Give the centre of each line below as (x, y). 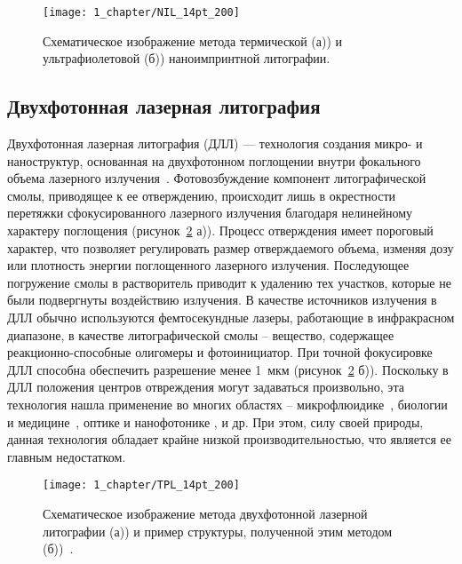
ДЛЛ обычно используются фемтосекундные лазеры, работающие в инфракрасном (231, 317)
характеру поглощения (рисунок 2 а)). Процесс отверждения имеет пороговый (220, 230)
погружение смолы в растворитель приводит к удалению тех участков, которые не (229, 282)
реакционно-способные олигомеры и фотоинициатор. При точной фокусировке (220, 352)
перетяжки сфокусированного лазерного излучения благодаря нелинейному (210, 213)
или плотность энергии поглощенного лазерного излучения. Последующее (208, 265)
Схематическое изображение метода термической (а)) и (193, 40)
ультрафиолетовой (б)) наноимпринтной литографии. (187, 58)
